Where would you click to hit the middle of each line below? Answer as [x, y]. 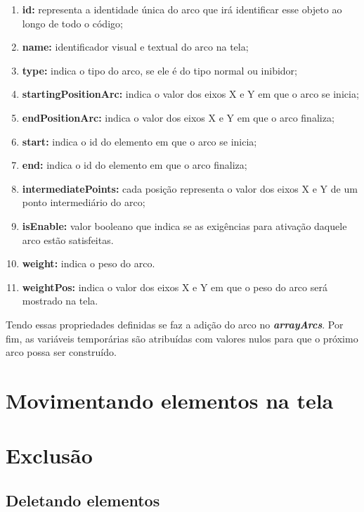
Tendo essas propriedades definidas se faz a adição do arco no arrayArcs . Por [175, 324]
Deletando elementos [83, 500]
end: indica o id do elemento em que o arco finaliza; [135, 165]
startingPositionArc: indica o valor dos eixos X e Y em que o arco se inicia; [190, 94]
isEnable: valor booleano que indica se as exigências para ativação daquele [184, 225]
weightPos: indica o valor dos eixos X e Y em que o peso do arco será [175, 287]
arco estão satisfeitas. [68, 239]
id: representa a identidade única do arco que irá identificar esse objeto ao [182, 9]
